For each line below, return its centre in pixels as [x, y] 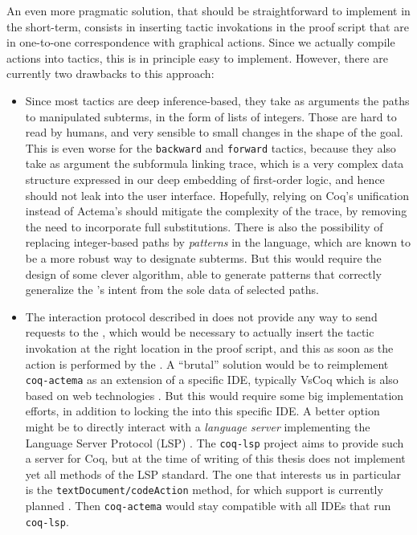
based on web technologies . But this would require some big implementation [215, 395]
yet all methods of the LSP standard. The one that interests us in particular [213, 474]
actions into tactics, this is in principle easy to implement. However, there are [197, 57]
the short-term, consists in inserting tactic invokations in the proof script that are [208, 26]
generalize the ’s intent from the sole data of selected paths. [172, 290]
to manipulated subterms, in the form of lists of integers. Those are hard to [211, 116]
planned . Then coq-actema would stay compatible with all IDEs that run [208, 506]
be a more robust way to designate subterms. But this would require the [203, 257]
